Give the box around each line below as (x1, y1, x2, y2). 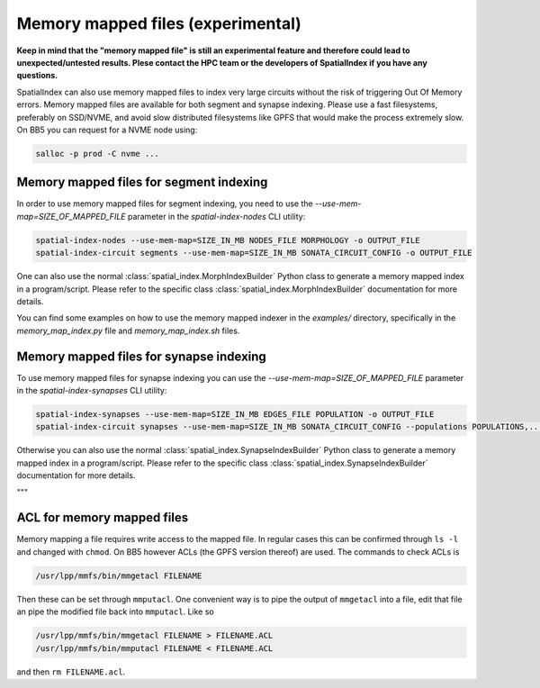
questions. (16, 70, 58, 81)
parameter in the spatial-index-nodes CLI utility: (127, 211, 306, 222)
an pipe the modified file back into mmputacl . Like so (16, 606, 215, 617)
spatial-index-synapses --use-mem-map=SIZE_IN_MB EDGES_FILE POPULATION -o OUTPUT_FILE (35, 409, 435, 419)
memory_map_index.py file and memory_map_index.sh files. (16, 325, 240, 336)
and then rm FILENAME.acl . (16, 666, 126, 677)
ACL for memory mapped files (16, 510, 189, 526)
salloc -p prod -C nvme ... (35, 149, 159, 158)
